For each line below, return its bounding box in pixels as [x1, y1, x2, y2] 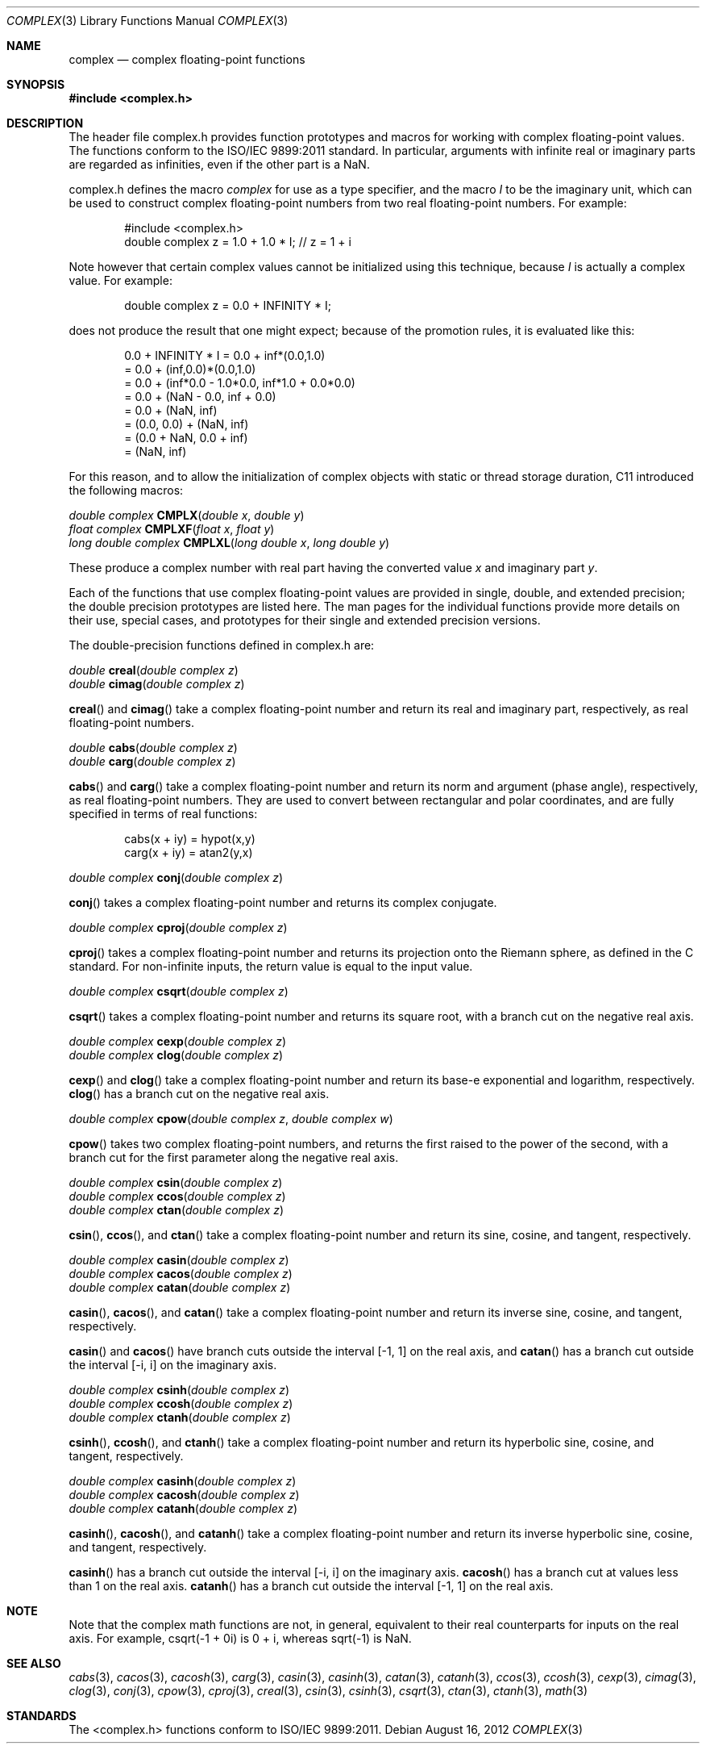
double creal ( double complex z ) [69, 663, 239, 677]
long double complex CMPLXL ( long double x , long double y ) [69, 536, 390, 549]
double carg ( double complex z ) [69, 754, 236, 768]
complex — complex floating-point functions [69, 52, 305, 66]
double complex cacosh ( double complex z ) [69, 1488, 300, 1501]
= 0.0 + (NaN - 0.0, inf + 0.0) [124, 390, 276, 403]
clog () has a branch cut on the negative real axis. [69, 1087, 330, 1101]
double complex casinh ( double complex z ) [69, 1474, 297, 1488]
